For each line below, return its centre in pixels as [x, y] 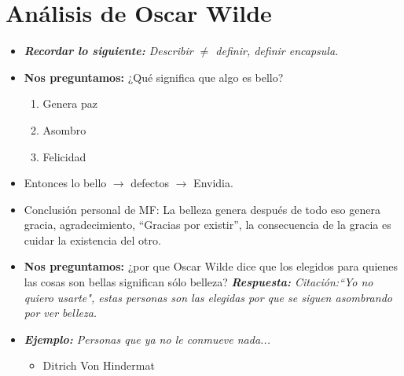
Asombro [64, 129]
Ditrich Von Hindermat [99, 365]
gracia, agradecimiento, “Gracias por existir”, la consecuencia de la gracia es [208, 225]
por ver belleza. [61, 313]
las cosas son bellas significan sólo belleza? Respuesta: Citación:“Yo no [198, 282]
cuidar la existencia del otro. [92, 240]
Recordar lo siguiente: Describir [108, 51]
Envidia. [213, 183]
